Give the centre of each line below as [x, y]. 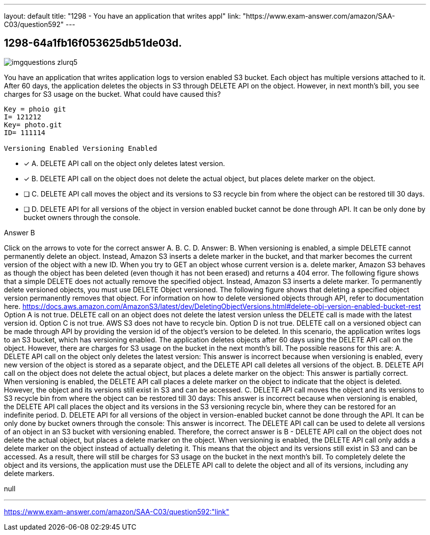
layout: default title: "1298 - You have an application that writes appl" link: [122, 16]
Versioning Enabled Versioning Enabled [81, 148]
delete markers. [29, 473]
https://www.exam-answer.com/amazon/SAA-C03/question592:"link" [117, 511]
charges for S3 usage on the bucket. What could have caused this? [112, 94]
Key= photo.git [33, 125]
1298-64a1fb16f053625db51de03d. [93, 43]
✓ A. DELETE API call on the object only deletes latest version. [124, 163]
